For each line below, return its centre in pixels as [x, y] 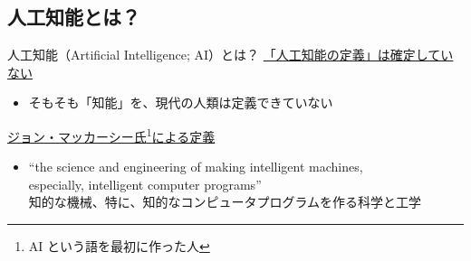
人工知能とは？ [74, 17]
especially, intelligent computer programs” [145, 184]
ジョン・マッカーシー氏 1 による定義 [111, 135]
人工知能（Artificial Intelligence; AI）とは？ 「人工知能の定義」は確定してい [231, 55]
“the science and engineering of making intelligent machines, [196, 167]
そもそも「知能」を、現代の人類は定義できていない [181, 103]
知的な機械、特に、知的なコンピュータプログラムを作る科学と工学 [225, 202]
